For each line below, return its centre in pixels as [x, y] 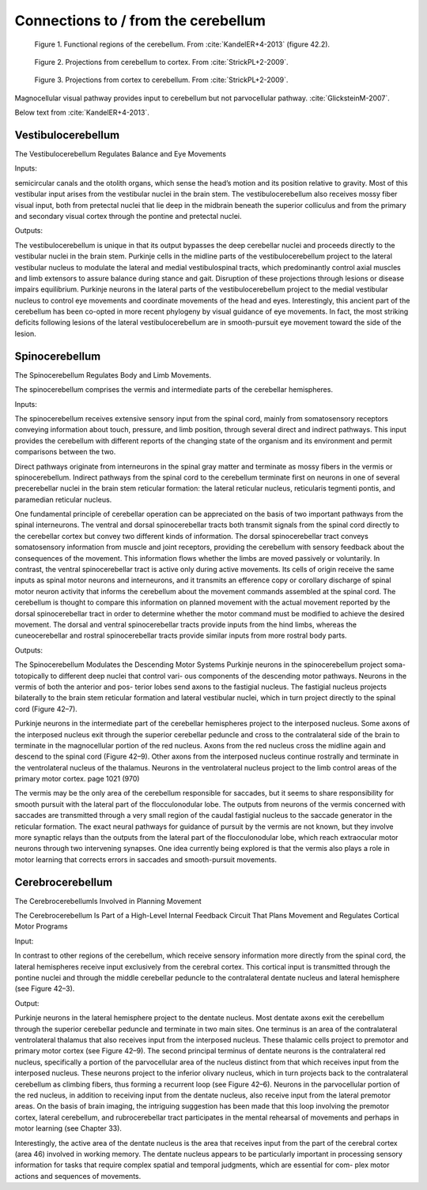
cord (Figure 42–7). [46, 709]
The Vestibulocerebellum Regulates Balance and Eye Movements [121, 154]
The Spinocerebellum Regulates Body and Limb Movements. [113, 375]
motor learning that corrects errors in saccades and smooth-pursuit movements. [145, 859]
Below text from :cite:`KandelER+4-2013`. [82, 113]
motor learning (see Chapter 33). [68, 1128]
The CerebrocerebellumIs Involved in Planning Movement [108, 901]
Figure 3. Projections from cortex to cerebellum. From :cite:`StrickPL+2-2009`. [161, 80]
